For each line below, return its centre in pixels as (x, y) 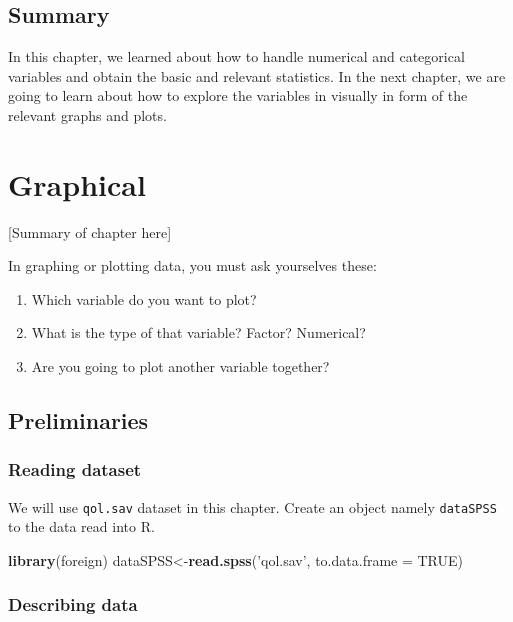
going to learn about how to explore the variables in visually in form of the (238, 95)
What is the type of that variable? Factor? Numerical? (198, 332)
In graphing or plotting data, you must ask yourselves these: (192, 265)
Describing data (73, 604)
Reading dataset (75, 469)
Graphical (77, 183)
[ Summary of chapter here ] (90, 231)
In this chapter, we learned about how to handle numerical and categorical (236, 56)
